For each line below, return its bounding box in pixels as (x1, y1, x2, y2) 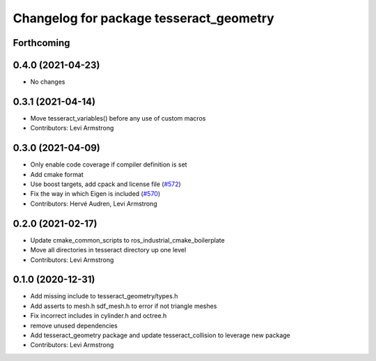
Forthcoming (13, 37, 70, 49)
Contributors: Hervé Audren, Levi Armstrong (30, 199, 157, 208)
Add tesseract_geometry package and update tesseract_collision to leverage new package (30, 331, 290, 339)
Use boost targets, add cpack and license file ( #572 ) (30, 180, 181, 188)
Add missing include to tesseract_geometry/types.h (30, 292, 178, 300)
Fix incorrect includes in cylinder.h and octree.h (30, 312, 167, 320)
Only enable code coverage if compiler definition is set (30, 160, 187, 169)
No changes (30, 77, 65, 86)
